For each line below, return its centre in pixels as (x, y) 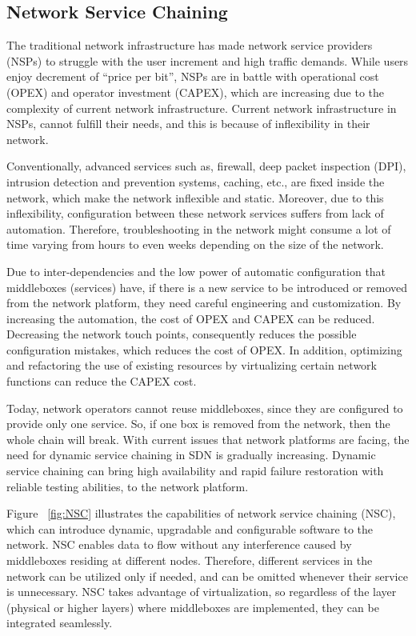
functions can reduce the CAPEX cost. (102, 381)
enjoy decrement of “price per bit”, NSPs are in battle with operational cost (193, 76)
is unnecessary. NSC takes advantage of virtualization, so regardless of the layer (202, 592)
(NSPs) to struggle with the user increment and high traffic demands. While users (208, 60)
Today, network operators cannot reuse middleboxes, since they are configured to (205, 408)
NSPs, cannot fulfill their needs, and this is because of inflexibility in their (188, 124)
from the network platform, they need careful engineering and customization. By (204, 303)
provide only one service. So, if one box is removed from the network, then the (198, 424)
